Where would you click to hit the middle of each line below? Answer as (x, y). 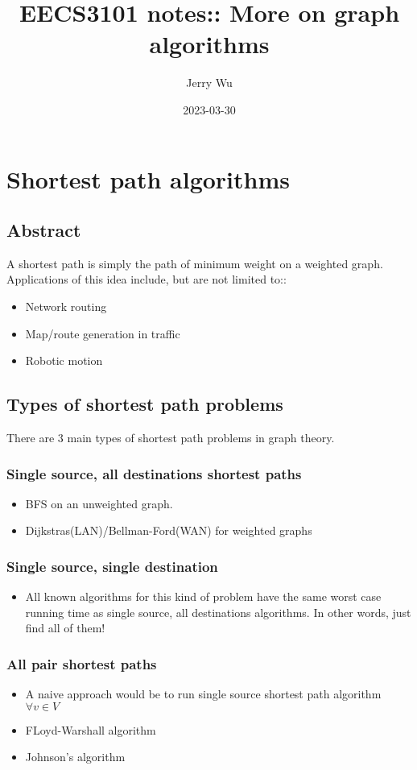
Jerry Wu (209, 83)
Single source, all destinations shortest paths (154, 473)
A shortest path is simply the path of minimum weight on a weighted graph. (195, 263)
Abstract (44, 230)
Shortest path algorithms (148, 178)
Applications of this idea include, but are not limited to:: (147, 279)
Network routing (66, 306)
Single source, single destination (112, 566)
